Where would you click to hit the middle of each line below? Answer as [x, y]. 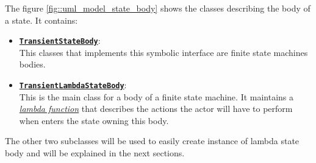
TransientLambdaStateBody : [73, 85]
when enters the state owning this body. [94, 120]
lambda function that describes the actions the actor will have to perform [156, 109]
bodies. [32, 64]
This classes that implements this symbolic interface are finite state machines [163, 52]
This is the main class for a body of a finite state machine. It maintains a [156, 96]
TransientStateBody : [60, 40]
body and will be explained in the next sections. [95, 153]
